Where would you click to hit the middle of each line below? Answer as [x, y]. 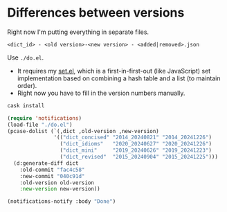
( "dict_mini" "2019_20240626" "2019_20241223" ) [136, 150]
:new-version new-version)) [60, 189]
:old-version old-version [57, 183]
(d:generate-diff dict [46, 163]
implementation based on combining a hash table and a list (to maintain [119, 78]
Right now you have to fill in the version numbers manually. [101, 93]
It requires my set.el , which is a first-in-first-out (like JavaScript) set [114, 71]
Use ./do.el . [26, 58]
